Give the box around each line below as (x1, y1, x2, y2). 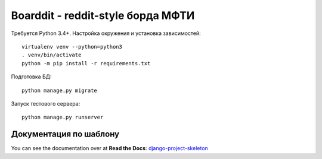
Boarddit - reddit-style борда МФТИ (11, 9, 195, 22)
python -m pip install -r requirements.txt (21, 60, 151, 66)
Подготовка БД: (11, 73, 52, 80)
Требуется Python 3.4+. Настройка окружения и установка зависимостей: (11, 30, 201, 37)
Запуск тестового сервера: (11, 100, 80, 107)
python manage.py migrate (21, 87, 98, 94)
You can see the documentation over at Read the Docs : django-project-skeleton (11, 145, 208, 152)
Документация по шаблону (11, 129, 120, 139)
